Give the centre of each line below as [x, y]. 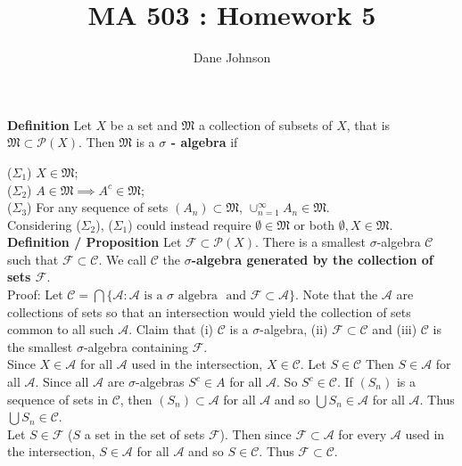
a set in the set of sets [144, 433]
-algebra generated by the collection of [312, 259]
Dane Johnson [232, 57]
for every [363, 433]
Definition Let [49, 124]
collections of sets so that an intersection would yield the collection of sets [209, 311]
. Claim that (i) [171, 329]
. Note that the [336, 294]
